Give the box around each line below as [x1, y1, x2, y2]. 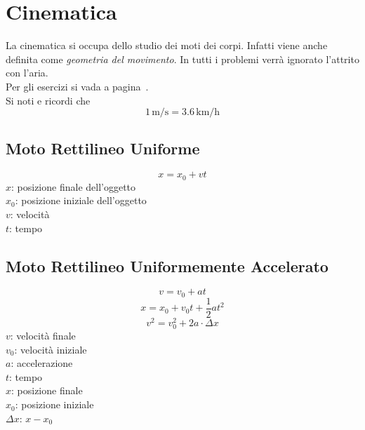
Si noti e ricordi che [6, 93, 91, 107]
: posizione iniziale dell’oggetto [15, 193, 147, 208]
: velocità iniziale [14, 342, 87, 356]
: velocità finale [10, 328, 76, 343]
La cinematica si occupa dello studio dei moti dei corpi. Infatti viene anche [6, 38, 328, 53]
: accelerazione [11, 356, 73, 370]
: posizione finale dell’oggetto [11, 179, 136, 194]
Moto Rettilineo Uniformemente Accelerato [6, 255, 328, 276]
